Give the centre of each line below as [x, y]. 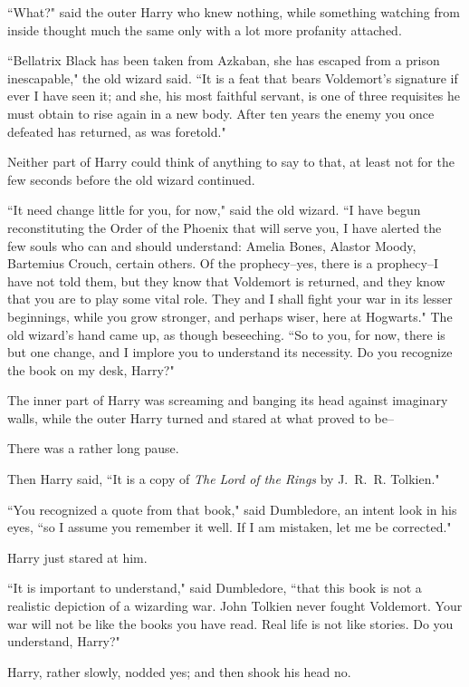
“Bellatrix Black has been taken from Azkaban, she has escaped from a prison [224, 60]
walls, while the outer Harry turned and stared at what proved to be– [201, 417]
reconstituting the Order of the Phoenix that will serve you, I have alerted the [225, 227]
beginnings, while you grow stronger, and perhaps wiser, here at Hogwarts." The [230, 316]
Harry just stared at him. [77, 557]
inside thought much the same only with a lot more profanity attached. [205, 29]
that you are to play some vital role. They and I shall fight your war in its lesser [230, 299]
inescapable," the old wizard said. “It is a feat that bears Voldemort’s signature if [233, 77]
